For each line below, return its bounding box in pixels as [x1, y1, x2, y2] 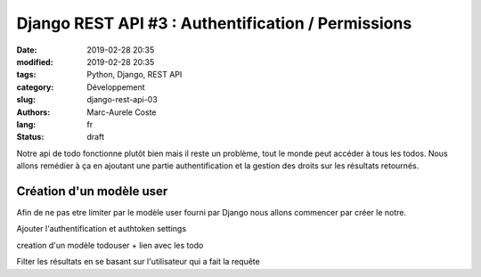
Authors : [16, 107, 51, 118]
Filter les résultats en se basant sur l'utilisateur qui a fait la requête [16, 257, 260, 267]
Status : [16, 132, 45, 143]
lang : [16, 118, 37, 129]
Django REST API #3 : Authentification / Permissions [16, 13, 412, 33]
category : [16, 81, 54, 93]
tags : [16, 69, 37, 80]
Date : [16, 45, 37, 55]
